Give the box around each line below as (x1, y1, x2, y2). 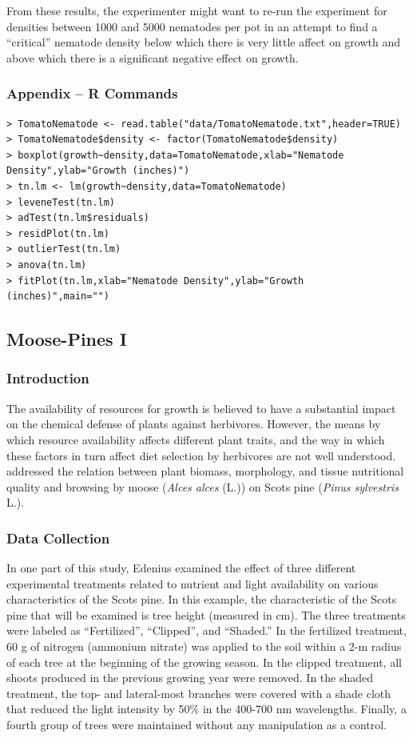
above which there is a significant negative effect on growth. (6, 49, 299, 66)
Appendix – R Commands (6, 83, 178, 103)
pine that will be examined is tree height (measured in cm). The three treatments (6, 606, 406, 623)
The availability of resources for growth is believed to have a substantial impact (6, 399, 396, 416)
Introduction (6, 368, 89, 388)
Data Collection (6, 527, 110, 547)
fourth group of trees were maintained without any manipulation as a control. (6, 716, 387, 733)
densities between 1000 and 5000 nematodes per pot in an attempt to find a (6, 18, 378, 34)
